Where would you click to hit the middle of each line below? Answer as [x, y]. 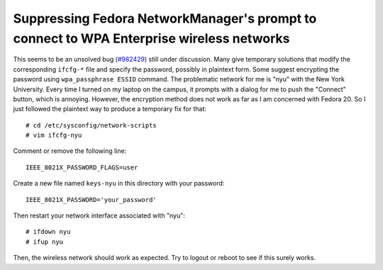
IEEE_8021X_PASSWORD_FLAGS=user [82, 167]
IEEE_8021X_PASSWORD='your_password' [91, 199]
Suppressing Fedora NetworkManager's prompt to [165, 18]
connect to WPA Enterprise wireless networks [151, 38]
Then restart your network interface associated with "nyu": [99, 215]
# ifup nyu [45, 242]
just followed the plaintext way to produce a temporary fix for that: [110, 109]
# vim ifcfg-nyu [54, 135]
